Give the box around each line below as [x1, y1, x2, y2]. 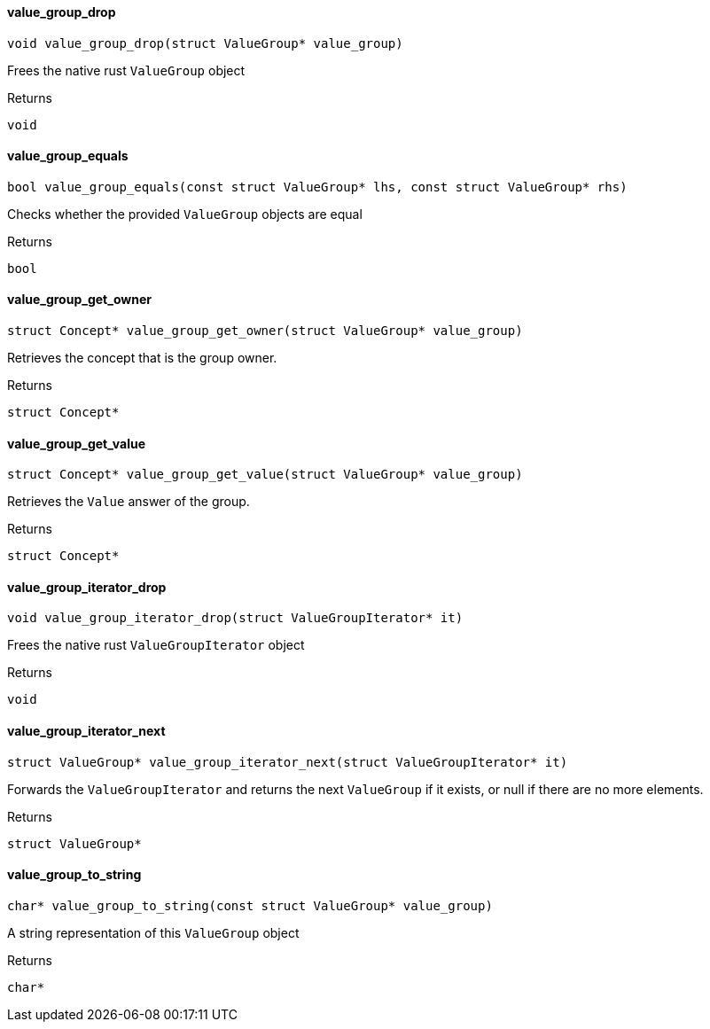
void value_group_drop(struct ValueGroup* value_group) [7, 35, 403, 51]
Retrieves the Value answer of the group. [7, 494, 250, 510]
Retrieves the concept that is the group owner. [7, 350, 277, 366]
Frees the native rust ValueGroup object [7, 62, 246, 78]
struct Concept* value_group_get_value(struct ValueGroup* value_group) [7, 467, 523, 482]
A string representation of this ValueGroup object [7, 924, 300, 940]
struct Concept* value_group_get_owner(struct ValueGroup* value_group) [7, 324, 523, 339]
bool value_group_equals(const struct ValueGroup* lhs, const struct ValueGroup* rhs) [7, 179, 628, 194]
